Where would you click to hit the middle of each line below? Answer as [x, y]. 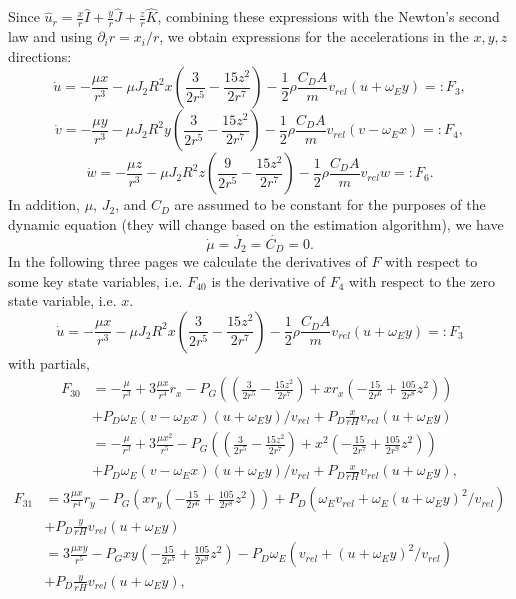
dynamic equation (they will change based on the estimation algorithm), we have [256, 223]
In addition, [44, 204]
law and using [50, 36]
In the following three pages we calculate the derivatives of [187, 261]
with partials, [49, 362]
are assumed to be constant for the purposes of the [330, 204]
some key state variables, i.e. [95, 280]
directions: [40, 55]
